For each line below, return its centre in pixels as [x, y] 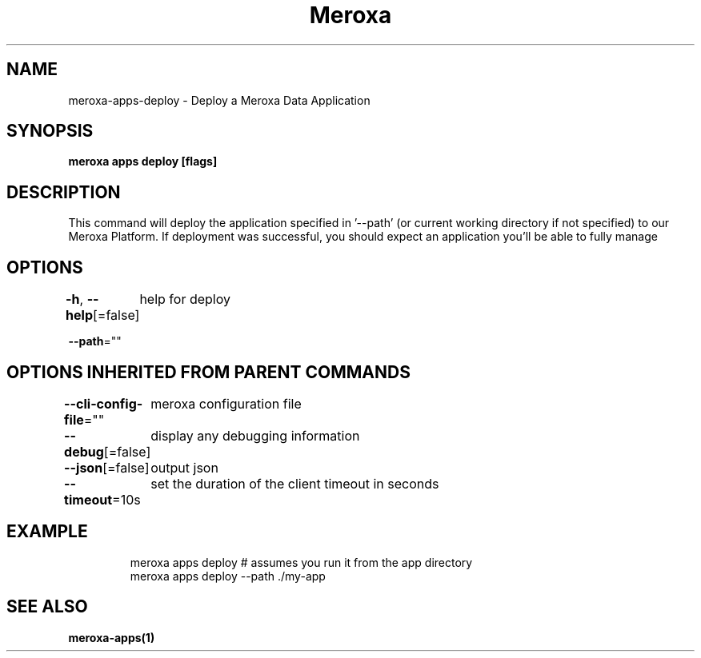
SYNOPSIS [50, 131]
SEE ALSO [47, 607]
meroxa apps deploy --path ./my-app [228, 576]
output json [184, 467]
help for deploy [185, 299]
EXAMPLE [47, 532]
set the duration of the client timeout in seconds [295, 483]
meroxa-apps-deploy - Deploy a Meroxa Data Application [219, 100]
